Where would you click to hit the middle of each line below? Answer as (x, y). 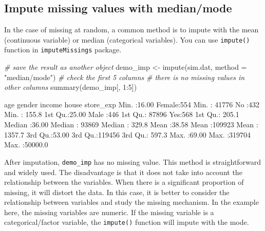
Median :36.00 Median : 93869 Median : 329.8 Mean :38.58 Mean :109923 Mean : (131, 124)
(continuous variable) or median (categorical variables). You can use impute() (127, 39)
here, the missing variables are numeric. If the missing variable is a (109, 212)
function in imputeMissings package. (63, 50)
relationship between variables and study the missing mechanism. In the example (131, 202)
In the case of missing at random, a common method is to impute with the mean (131, 30)
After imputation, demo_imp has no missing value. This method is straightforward (133, 161)
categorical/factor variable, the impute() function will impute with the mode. (127, 222)
